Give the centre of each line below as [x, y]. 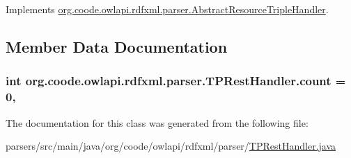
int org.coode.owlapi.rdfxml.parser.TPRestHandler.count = [176, 81]
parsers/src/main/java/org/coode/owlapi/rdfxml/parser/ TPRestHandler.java [171, 146]
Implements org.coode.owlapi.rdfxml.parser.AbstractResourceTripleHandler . [167, 9]
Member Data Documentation [117, 46]
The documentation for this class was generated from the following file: [157, 122]
